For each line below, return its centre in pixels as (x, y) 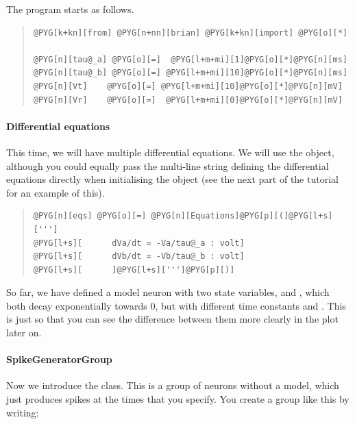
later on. (24, 333)
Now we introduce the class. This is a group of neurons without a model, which (173, 385)
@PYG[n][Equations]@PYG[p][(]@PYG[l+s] (242, 216)
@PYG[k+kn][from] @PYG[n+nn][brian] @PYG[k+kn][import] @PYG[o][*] (190, 33)
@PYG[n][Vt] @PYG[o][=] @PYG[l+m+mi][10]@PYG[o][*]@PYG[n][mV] (188, 86)
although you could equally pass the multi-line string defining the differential (168, 165)
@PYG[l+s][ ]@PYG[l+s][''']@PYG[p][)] (134, 270)
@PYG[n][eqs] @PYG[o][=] (90, 216)
